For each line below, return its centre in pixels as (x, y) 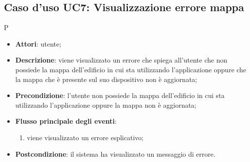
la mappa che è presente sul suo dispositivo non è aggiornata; (106, 79)
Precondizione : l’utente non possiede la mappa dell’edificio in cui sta (120, 95)
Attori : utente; (38, 43)
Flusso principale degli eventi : (66, 121)
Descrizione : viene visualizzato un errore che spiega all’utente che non (121, 60)
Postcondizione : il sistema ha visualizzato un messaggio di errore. (115, 154)
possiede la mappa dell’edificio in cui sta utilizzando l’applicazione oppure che (131, 69)
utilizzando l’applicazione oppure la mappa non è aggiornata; (106, 105)
